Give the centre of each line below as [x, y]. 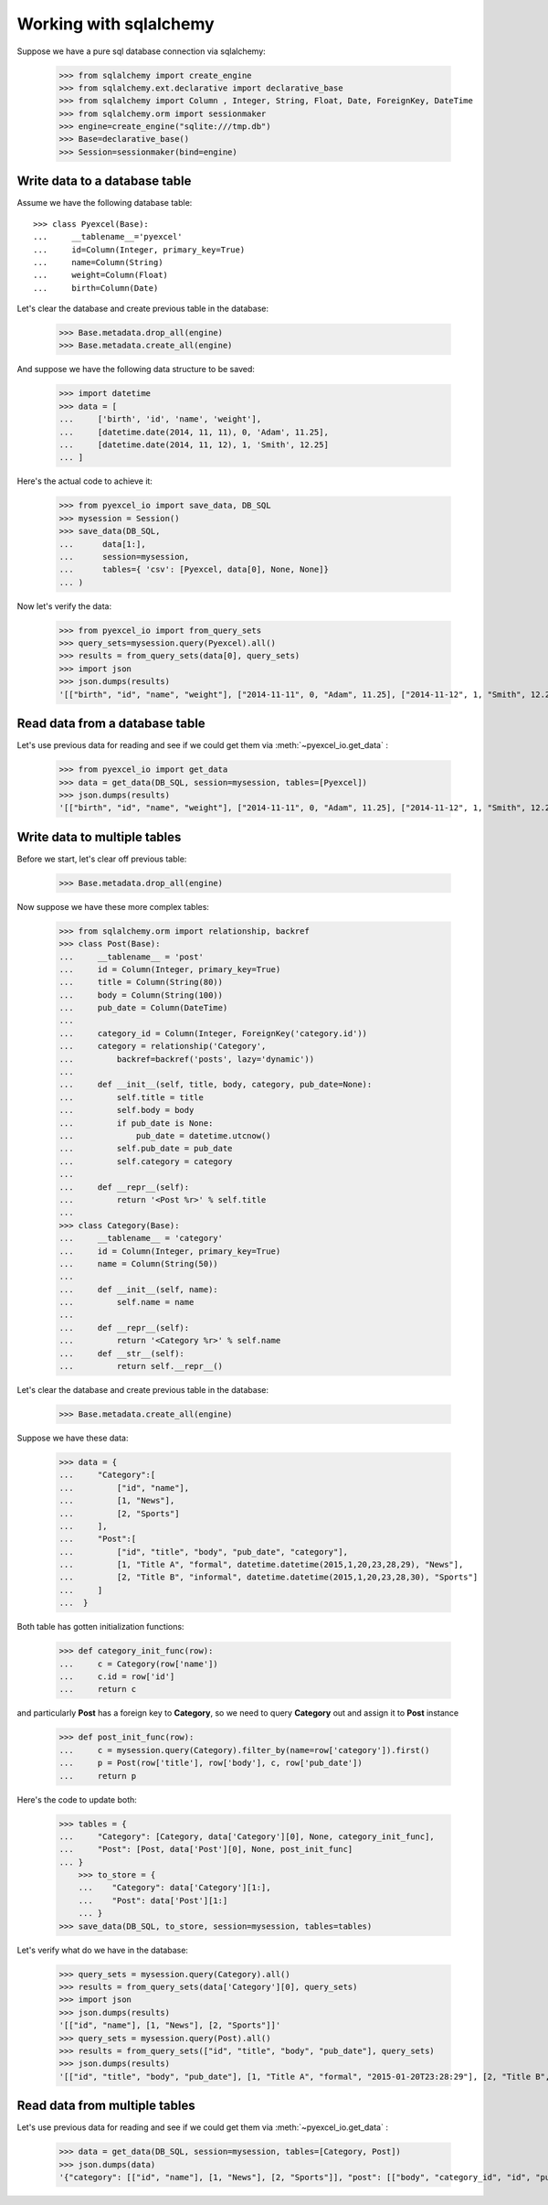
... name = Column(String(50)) [138, 1263]
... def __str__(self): [121, 1353]
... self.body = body [126, 1110]
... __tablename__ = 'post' [132, 957]
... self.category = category [146, 1161]
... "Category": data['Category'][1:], [174, 1888]
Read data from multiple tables [106, 2106]
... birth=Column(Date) [96, 288]
